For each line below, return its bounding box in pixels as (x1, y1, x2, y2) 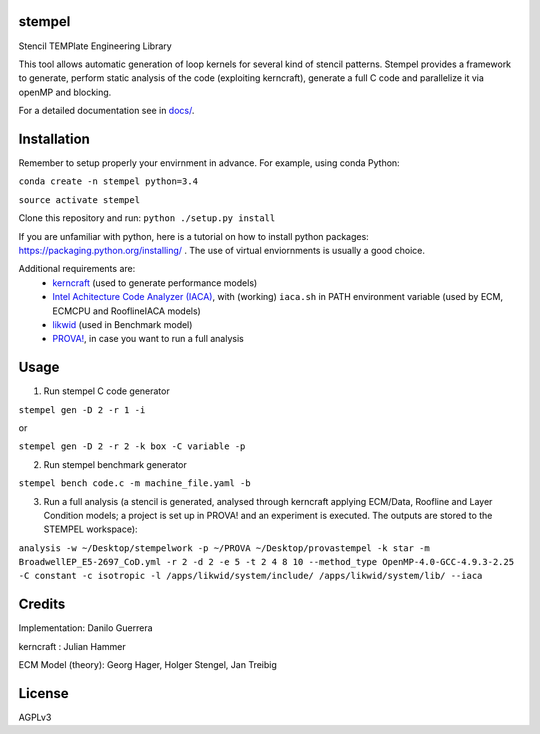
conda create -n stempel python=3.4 (18, 176, 199, 187)
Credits (18, 596, 66, 613)
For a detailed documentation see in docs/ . (18, 105, 195, 117)
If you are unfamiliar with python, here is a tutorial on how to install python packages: (18, 230, 369, 242)
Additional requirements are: (18, 263, 136, 275)
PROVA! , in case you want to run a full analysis (52, 333, 244, 345)
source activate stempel (18, 194, 140, 205)
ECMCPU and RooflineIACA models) (52, 305, 202, 317)
